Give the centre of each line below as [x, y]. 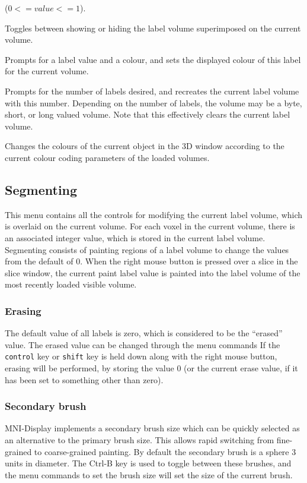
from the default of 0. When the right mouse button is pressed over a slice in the [151, 261]
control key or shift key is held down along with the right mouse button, [141, 356]
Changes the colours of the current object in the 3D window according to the [145, 146]
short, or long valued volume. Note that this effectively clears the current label [148, 114]
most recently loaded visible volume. [71, 284]
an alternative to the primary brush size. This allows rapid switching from [140, 439]
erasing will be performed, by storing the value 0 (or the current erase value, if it [151, 367]
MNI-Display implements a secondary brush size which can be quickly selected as [152, 428]
